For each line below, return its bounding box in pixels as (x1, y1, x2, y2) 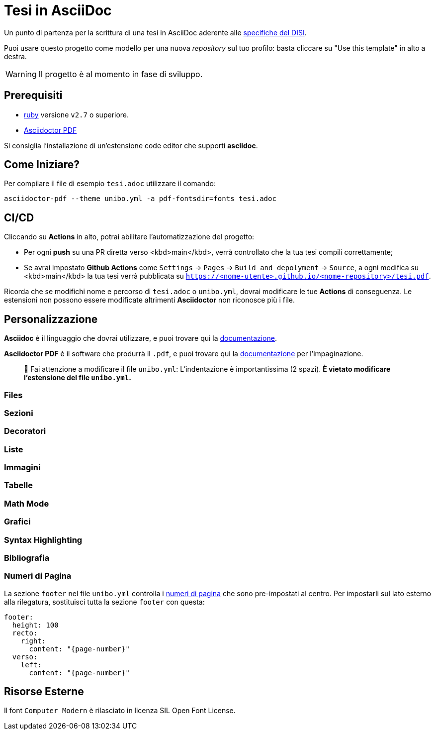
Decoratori (4, 426, 46, 436)
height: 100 (12, 621, 59, 629)
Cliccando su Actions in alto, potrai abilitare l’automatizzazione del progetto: (4, 232, 255, 241)
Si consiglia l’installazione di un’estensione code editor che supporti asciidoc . (4, 141, 258, 150)
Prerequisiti (4, 89, 63, 102)
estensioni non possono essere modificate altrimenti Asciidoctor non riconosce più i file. (4, 296, 295, 305)
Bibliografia (4, 552, 50, 563)
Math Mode (4, 498, 49, 509)
